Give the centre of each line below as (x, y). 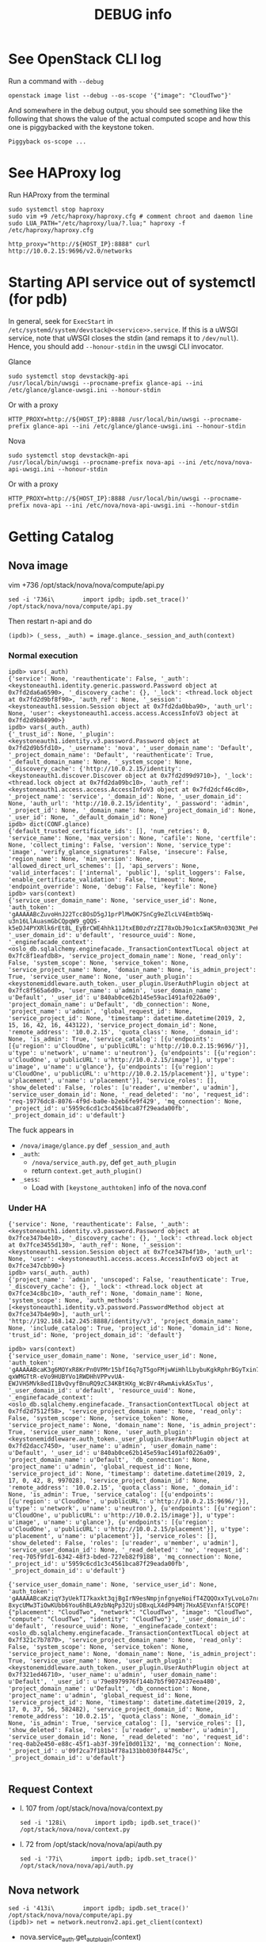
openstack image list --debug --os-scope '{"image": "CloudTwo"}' (120, 95)
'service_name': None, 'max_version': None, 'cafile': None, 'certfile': (133, 838)
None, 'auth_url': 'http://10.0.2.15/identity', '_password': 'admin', (129, 804)
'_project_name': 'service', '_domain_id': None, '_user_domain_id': (125, 797)
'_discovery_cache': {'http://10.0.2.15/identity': (95, 769)
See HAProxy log (65, 173)
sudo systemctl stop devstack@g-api (68, 376)
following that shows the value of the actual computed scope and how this (129, 118)
